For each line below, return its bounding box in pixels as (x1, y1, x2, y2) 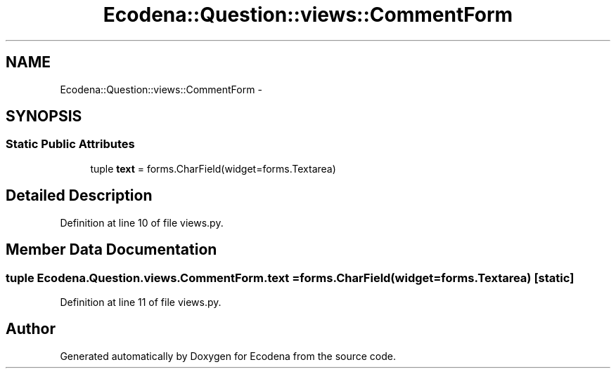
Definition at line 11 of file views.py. (60, 295, 222, 308)
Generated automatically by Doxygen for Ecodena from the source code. (60, 349, 397, 362)
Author (6, 320, 56, 338)
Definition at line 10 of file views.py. (60, 216, 224, 229)
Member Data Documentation (6, 241, 217, 259)
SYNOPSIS (6, 107, 82, 126)
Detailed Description (6, 187, 153, 205)
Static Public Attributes (6, 137, 135, 152)
